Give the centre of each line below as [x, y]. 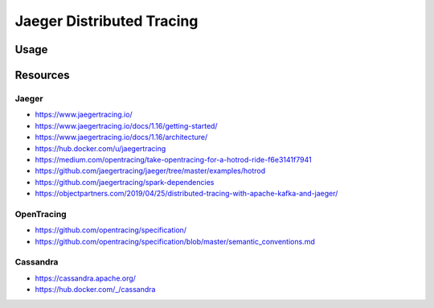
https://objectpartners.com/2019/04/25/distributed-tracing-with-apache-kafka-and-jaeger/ [186, 194]
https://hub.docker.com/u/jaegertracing [100, 148]
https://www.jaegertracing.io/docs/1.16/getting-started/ [126, 125]
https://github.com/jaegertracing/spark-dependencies [125, 182]
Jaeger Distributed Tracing [106, 21]
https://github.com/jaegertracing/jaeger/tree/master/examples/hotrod [150, 171]
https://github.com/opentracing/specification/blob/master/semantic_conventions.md [175, 241]
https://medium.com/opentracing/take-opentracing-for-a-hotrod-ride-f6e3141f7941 [174, 159]
